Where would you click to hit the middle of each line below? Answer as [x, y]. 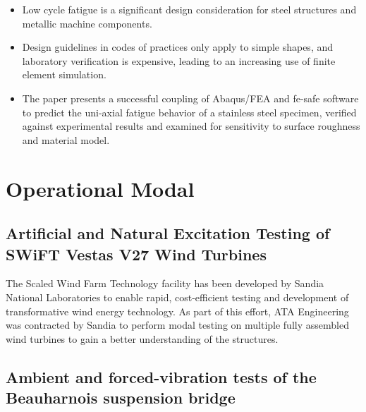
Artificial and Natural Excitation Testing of [168, 233]
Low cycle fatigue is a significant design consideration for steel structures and [189, 9]
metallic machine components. [87, 23]
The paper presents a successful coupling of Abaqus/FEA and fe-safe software [190, 98]
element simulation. [64, 74]
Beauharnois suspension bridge [121, 398]
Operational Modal [100, 188]
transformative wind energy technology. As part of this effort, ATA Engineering [177, 311]
